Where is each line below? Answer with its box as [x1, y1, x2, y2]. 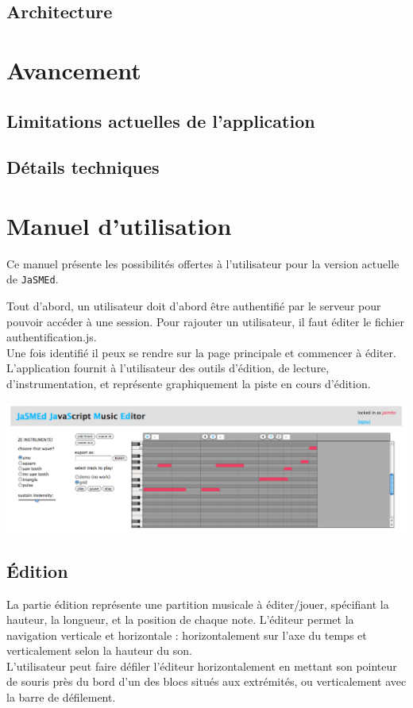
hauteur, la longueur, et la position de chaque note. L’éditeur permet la [6, 611, 354, 628]
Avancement [6, 53, 141, 86]
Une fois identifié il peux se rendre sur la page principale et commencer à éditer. [6, 344, 396, 360]
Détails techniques [6, 155, 160, 179]
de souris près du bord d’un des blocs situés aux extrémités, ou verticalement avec [6, 673, 407, 690]
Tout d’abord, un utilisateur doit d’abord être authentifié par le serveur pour [6, 298, 381, 314]
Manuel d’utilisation [6, 209, 232, 241]
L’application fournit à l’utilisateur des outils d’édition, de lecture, [6, 360, 330, 376]
